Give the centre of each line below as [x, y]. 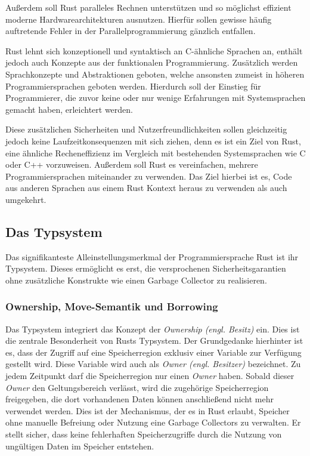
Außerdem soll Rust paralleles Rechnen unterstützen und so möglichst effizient [148, 7]
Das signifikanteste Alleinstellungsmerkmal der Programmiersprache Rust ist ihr [152, 256]
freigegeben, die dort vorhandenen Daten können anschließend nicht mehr [140, 399]
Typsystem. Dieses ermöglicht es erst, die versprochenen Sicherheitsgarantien [146, 268]
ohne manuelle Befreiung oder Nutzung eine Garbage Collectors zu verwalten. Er [153, 422]
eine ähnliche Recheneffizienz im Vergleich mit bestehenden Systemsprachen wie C [156, 152]
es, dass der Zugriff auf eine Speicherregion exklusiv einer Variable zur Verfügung [154, 352]
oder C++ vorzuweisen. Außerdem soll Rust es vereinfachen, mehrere [132, 164]
